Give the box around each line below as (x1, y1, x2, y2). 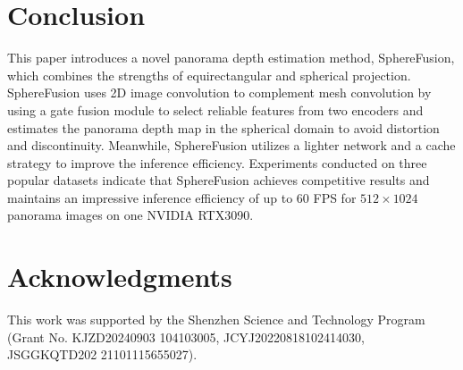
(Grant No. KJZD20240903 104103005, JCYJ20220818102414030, (7, 327, 365, 346)
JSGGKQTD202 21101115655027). (7, 345, 198, 364)
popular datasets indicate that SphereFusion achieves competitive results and (7, 171, 430, 189)
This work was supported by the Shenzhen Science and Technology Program (7, 310, 425, 329)
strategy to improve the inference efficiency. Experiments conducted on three (7, 153, 427, 172)
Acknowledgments (7, 258, 232, 295)
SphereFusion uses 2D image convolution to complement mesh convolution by (7, 83, 432, 102)
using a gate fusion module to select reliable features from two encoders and (7, 100, 424, 119)
